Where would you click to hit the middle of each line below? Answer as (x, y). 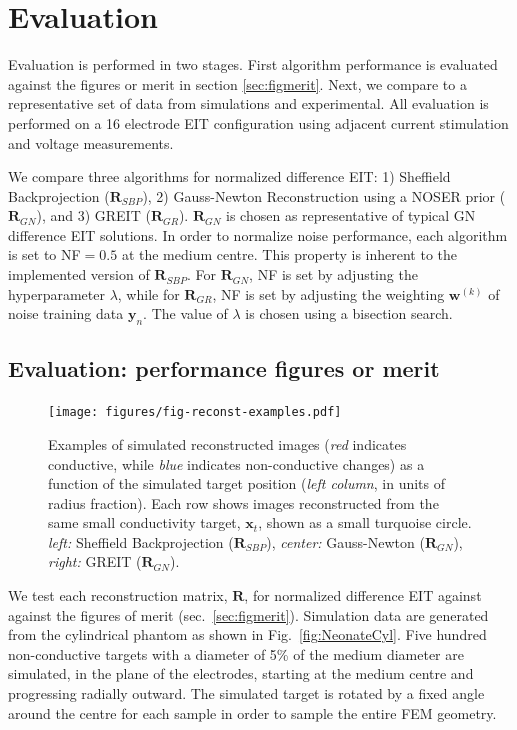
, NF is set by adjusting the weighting (328, 293)
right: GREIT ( (95, 561)
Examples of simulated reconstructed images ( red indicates (227, 443)
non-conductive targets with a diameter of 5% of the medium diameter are (236, 653)
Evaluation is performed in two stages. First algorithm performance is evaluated (253, 64)
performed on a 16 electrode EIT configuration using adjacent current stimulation (258, 122)
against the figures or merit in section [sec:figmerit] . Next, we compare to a (237, 83)
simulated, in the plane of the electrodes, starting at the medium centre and (241, 673)
